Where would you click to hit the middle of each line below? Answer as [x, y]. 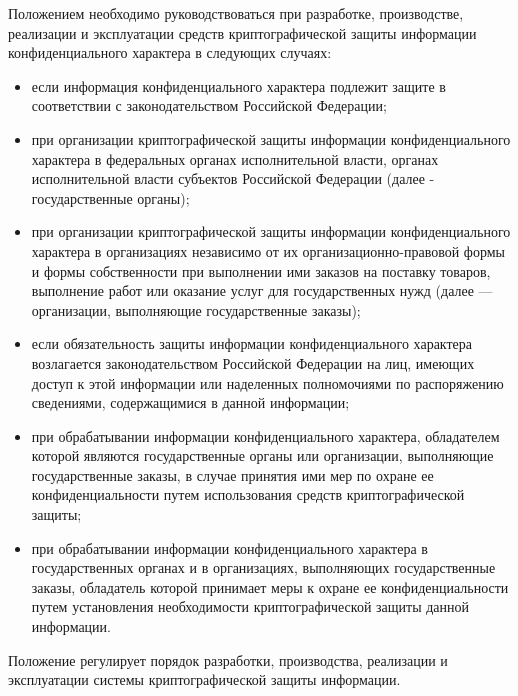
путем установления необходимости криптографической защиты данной [250, 606]
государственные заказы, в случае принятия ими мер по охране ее [232, 474]
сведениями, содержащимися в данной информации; [190, 402]
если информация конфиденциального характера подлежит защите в [238, 85]
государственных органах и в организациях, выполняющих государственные [263, 567]
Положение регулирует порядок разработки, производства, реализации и [228, 659]
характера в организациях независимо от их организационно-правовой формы [268, 250]
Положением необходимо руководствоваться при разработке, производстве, [236, 13]
